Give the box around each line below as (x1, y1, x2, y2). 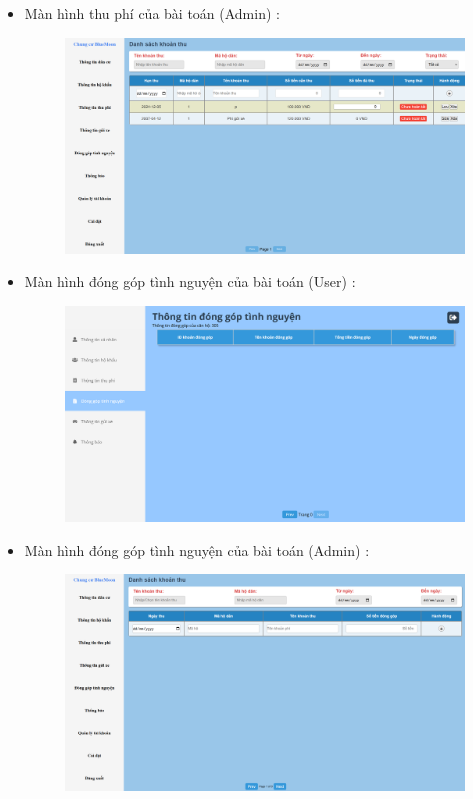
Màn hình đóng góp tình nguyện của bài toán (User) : (24, 271, 356, 292)
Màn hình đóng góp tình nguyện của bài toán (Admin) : (24, 539, 370, 560)
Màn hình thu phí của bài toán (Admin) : (24, 3, 280, 23)
